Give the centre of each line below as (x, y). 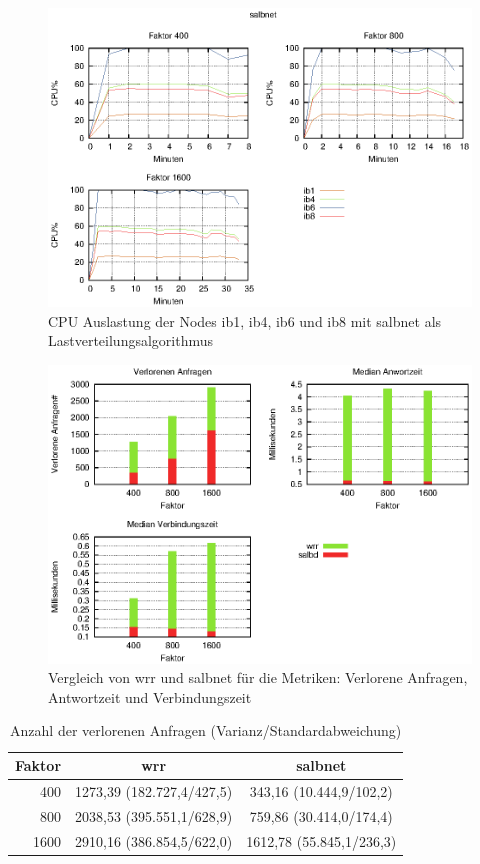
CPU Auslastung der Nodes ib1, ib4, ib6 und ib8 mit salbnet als (245, 320)
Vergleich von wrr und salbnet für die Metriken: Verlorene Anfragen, (258, 677)
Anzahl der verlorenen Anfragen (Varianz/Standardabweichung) (206, 730)
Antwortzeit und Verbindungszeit (150, 696)
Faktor (38, 765)
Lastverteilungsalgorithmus (131, 340)
